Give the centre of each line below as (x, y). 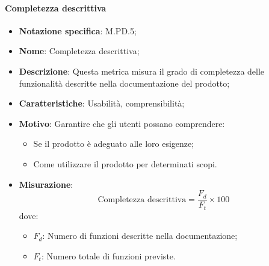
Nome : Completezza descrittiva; (79, 51)
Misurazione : (46, 184)
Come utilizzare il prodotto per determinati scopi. (125, 163)
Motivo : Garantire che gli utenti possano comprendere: (122, 123)
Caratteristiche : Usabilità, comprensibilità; (102, 103)
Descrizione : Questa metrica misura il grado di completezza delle (142, 71)
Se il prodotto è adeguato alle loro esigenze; (114, 144)
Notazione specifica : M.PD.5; (78, 30)
